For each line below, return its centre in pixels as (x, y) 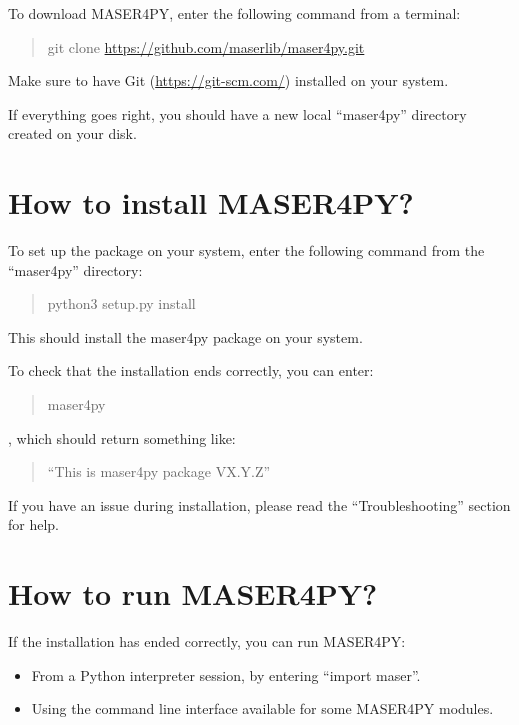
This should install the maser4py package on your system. (185, 336)
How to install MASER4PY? (211, 202)
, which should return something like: (122, 437)
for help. (34, 524)
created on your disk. (72, 133)
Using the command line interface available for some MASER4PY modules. (262, 708)
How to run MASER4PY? (193, 593)
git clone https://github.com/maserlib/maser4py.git (206, 46)
